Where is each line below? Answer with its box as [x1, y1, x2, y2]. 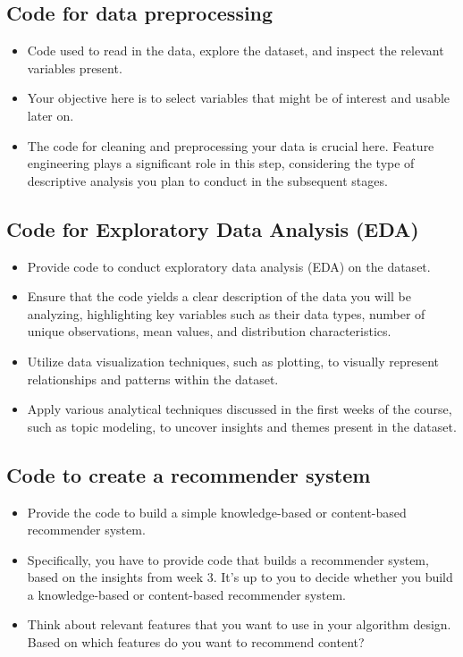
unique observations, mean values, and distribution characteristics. [27, 322, 391, 341]
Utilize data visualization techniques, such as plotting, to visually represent [27, 351, 440, 370]
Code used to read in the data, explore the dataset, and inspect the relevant [27, 41, 444, 60]
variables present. [27, 58, 122, 77]
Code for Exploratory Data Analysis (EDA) [6, 215, 419, 242]
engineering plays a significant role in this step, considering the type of [27, 154, 415, 173]
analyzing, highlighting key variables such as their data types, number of [27, 304, 425, 323]
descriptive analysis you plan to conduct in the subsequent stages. [27, 171, 388, 190]
